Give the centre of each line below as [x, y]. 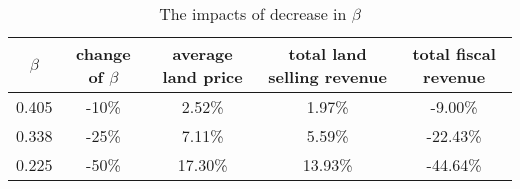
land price [202, 76]
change [103, 53]
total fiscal [454, 53]
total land [327, 53]
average [202, 53]
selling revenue [327, 76]
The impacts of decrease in [253, 13]
